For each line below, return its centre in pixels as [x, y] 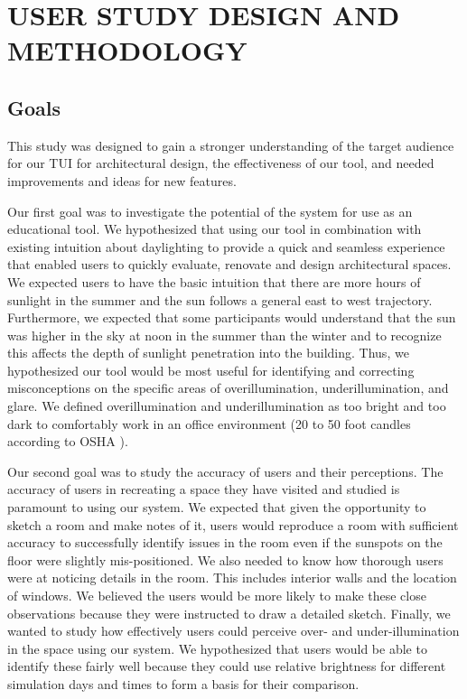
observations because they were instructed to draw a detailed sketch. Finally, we [229, 613]
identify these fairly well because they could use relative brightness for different [227, 666]
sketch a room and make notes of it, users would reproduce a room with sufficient [233, 524]
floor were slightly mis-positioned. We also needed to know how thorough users [225, 559]
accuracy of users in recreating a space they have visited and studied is [204, 489]
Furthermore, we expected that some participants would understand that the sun [232, 317]
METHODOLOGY [127, 50]
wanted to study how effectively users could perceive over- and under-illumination [233, 631]
